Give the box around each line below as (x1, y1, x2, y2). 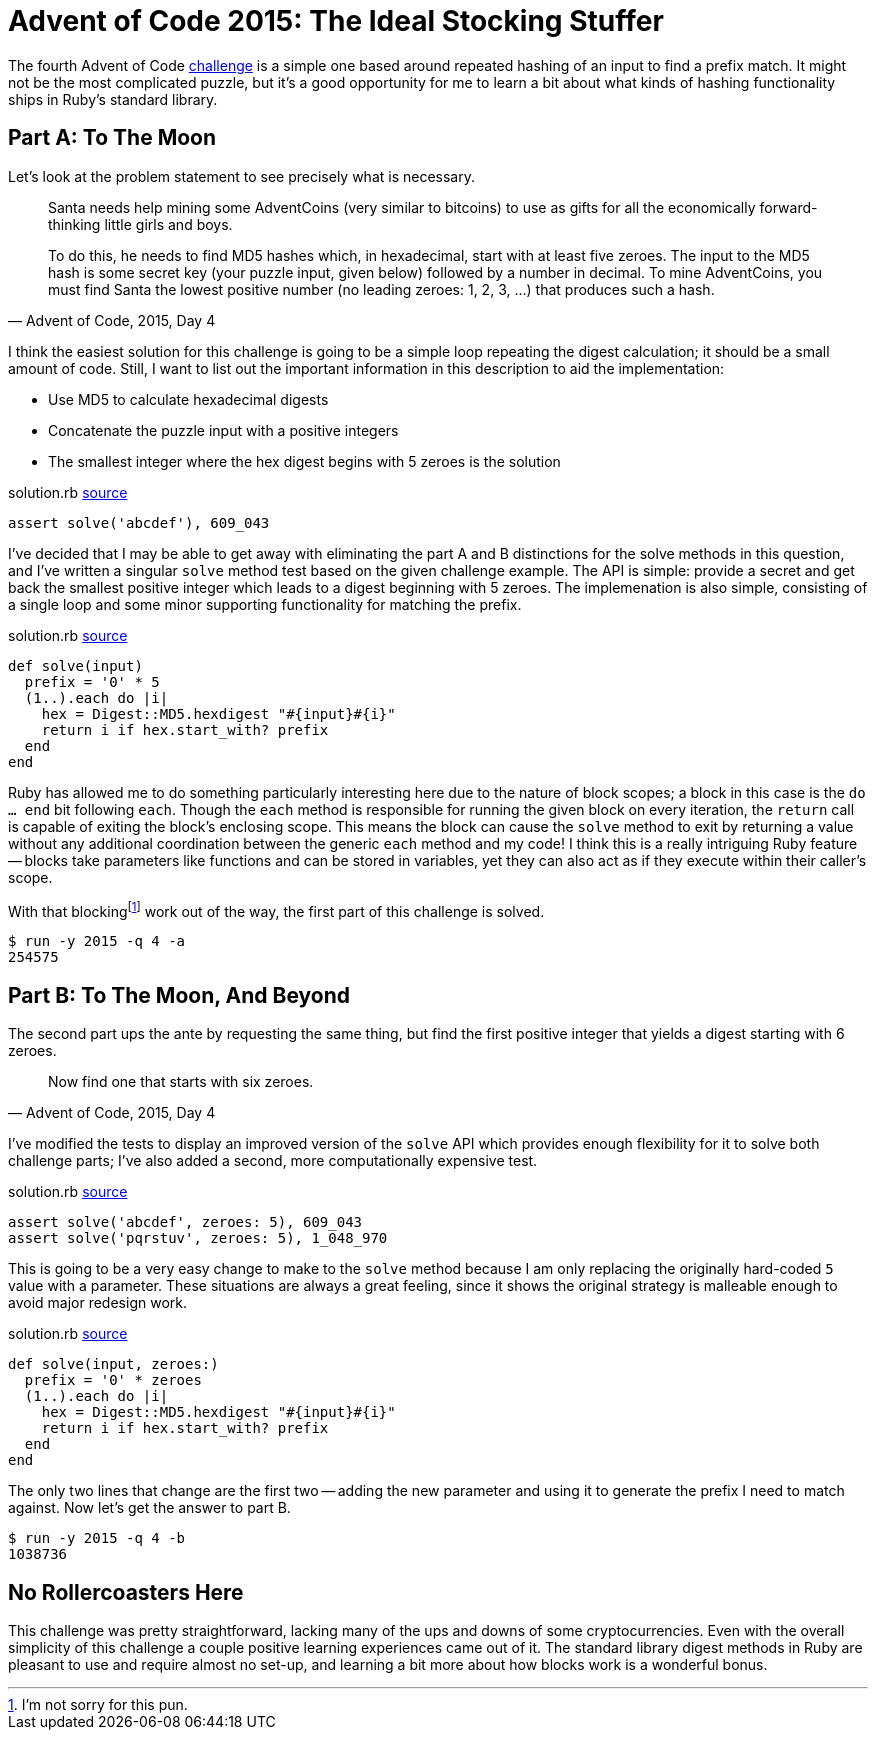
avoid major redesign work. (8, 1294, 187, 1312)
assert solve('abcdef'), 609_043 (8, 514, 270, 531)
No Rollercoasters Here (8, 1579, 244, 1605)
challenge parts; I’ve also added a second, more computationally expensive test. (8, 1152, 538, 1170)
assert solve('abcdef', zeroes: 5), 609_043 (8, 1214, 363, 1231)
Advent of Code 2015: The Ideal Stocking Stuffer (8, 4, 664, 38)
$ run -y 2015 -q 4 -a (8, 933, 186, 950)
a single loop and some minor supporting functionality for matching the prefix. (8, 595, 522, 613)
